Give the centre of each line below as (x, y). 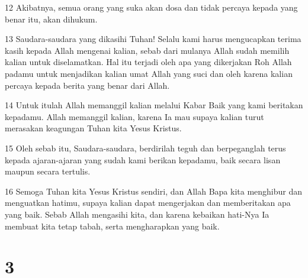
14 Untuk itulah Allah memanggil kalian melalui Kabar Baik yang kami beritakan (154, 105)
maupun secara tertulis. (48, 171)
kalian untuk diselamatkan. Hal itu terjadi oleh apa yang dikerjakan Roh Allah (148, 62)
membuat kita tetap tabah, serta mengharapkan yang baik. (112, 226)
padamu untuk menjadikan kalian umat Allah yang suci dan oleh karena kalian (149, 73)
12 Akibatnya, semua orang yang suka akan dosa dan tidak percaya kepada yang (151, 7)
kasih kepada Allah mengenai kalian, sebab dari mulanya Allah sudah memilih (147, 50)
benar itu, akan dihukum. (51, 19)
